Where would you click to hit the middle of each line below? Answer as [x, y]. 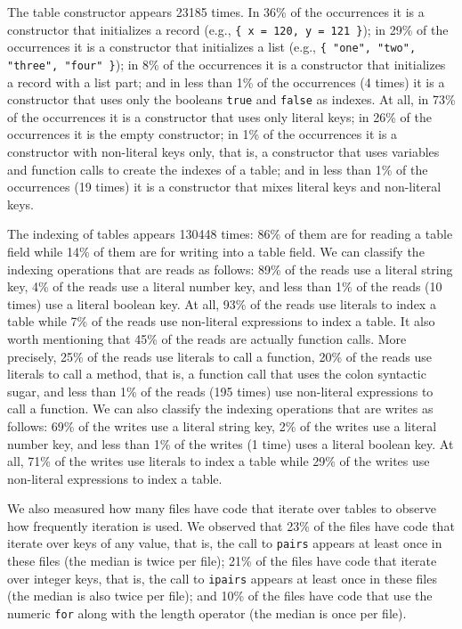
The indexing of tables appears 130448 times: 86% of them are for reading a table [230, 234]
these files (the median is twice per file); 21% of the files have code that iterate [222, 561]
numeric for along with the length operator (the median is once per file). [207, 613]
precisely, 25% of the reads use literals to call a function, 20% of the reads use [219, 356]
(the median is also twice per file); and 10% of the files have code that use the [220, 596]
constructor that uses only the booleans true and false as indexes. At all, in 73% [231, 99]
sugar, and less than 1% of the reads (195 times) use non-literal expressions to [220, 391]
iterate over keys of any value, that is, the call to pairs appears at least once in [225, 543]
